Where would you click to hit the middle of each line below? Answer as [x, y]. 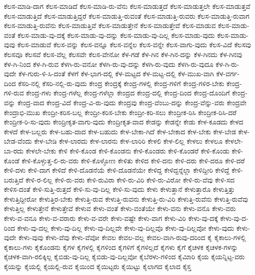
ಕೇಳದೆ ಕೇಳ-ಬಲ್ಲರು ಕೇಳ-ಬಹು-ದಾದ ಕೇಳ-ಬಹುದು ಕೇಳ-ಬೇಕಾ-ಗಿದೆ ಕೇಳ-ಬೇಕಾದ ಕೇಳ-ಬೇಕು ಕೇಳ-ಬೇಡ [120, 131]
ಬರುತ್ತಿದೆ [14, 179]
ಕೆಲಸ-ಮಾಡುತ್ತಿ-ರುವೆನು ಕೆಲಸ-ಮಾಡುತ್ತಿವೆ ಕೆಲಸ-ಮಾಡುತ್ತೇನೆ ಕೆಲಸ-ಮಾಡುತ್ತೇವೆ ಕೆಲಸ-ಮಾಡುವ [110, 25]
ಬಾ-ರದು [14, 150]
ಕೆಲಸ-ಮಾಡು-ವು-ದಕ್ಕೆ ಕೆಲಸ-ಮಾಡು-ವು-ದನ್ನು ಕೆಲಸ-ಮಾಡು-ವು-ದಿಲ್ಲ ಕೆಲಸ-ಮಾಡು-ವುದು [116, 35]
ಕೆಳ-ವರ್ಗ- [228, 74]
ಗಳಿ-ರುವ [14, 93]
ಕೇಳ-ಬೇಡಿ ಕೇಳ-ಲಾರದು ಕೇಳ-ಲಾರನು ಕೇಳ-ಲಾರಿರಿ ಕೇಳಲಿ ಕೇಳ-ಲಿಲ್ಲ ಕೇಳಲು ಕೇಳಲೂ [128, 141]
